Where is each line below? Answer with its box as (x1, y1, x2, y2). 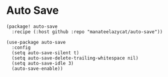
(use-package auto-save (6, 39, 66, 45)
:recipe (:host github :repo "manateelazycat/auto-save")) (11, 28, 163, 35)
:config (11, 45, 31, 51)
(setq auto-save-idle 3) (11, 60, 74, 66)
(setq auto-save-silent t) (11, 49, 79, 56)
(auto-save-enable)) (11, 66, 63, 72)
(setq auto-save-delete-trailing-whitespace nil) (11, 55, 138, 61)
